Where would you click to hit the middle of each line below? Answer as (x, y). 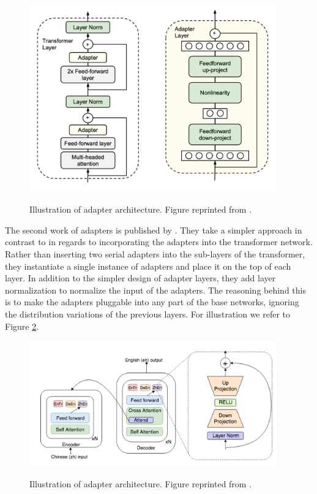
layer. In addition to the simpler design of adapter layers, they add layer (140, 278)
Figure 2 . (22, 326)
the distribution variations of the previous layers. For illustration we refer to (148, 313)
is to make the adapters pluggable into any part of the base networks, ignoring (152, 302)
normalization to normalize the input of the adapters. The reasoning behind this (155, 290)
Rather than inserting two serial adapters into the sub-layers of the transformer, (155, 254)
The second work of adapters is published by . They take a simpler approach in (154, 230)
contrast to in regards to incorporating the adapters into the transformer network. (159, 242)
